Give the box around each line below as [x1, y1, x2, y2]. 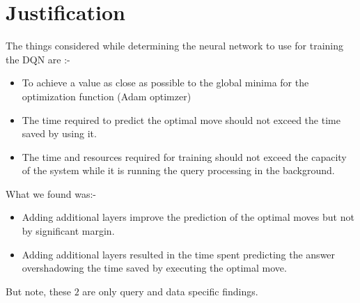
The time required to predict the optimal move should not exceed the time [22, 112, 341, 127]
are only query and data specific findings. [82, 283, 258, 298]
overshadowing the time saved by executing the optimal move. [22, 261, 287, 275]
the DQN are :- [6, 52, 70, 66]
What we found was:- [6, 186, 96, 201]
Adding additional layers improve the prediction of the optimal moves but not [22, 210, 354, 224]
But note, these [6, 283, 71, 298]
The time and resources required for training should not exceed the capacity [22, 149, 347, 164]
